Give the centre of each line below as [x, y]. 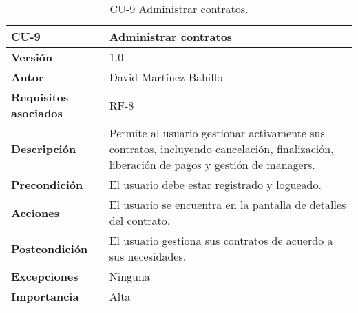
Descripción [44, 149]
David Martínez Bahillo [166, 77]
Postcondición [50, 248]
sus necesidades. [148, 256]
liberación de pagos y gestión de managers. [212, 164]
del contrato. [140, 220]
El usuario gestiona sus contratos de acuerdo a [221, 240]
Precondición [47, 184]
